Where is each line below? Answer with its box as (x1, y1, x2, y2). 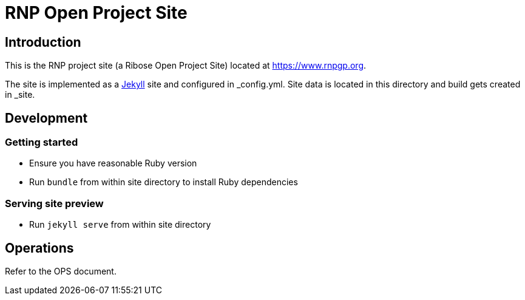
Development (5, 110, 88, 126)
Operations (5, 240, 74, 256)
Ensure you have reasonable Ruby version (29, 158, 197, 169)
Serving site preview (5, 197, 104, 210)
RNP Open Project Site (5, 2, 188, 23)
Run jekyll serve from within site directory (29, 219, 211, 230)
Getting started (5, 136, 78, 149)
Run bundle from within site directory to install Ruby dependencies (29, 177, 298, 188)
